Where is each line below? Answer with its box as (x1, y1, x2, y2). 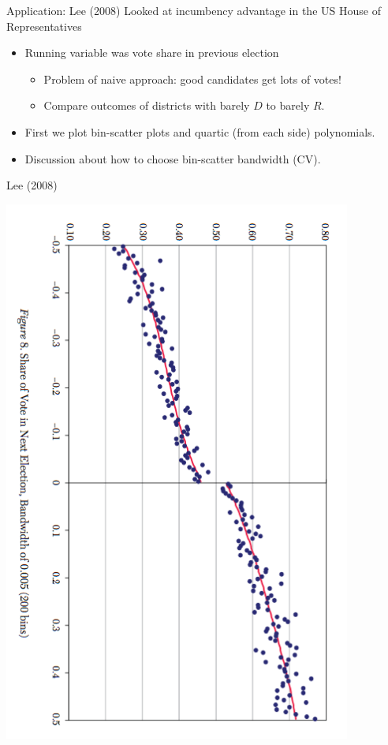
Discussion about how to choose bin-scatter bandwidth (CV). (24, 150, 321, 167)
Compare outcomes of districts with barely (43, 97, 250, 114)
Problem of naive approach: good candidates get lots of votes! (43, 70, 341, 87)
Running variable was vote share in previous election (24, 44, 279, 61)
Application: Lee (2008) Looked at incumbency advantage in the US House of (6, 2, 381, 18)
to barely (266, 97, 310, 114)
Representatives (6, 17, 82, 34)
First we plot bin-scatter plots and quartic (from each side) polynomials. (24, 123, 375, 140)
